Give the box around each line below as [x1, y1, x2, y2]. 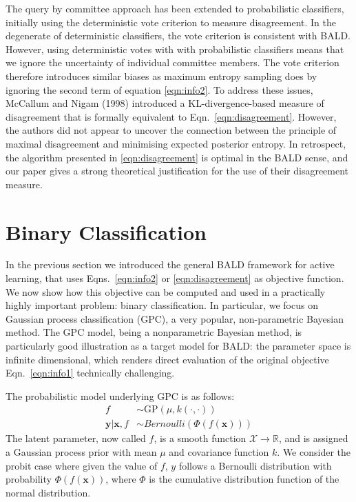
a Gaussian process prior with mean [6, 445, 157, 459]
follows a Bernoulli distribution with [178, 458, 332, 472]
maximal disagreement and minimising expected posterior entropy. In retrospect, [6, 136, 346, 150]
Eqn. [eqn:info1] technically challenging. [6, 365, 175, 380]
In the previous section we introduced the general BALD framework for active [6, 257, 335, 272]
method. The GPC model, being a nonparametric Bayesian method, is [6, 325, 302, 339]
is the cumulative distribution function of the [149, 472, 339, 486]
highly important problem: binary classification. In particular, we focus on [6, 298, 318, 312]
